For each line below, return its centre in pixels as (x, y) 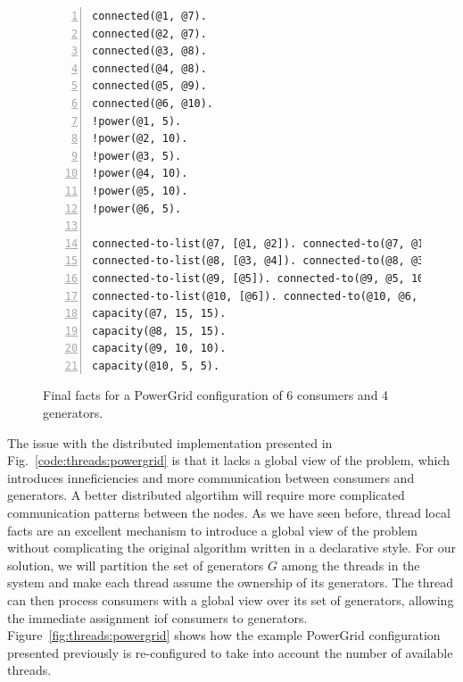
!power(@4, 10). (140, 174)
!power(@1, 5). (137, 121)
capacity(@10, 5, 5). (156, 366)
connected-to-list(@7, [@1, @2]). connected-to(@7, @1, (261, 243)
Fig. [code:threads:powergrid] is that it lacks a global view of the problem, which (229, 460)
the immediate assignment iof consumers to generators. (157, 617)
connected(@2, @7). (149, 33)
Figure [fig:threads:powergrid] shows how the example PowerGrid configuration (224, 635)
